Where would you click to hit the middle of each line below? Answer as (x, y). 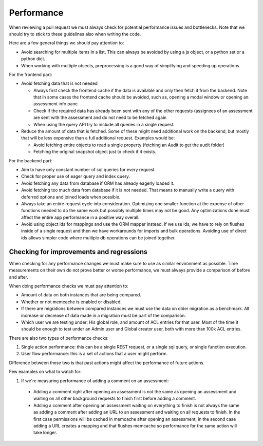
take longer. (45, 433)
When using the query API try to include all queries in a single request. (104, 124)
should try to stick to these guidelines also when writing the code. (75, 34)
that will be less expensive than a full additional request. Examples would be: (98, 138)
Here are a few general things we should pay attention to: (66, 43)
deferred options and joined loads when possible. (71, 197)
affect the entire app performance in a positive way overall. (80, 217)
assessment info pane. (56, 104)
